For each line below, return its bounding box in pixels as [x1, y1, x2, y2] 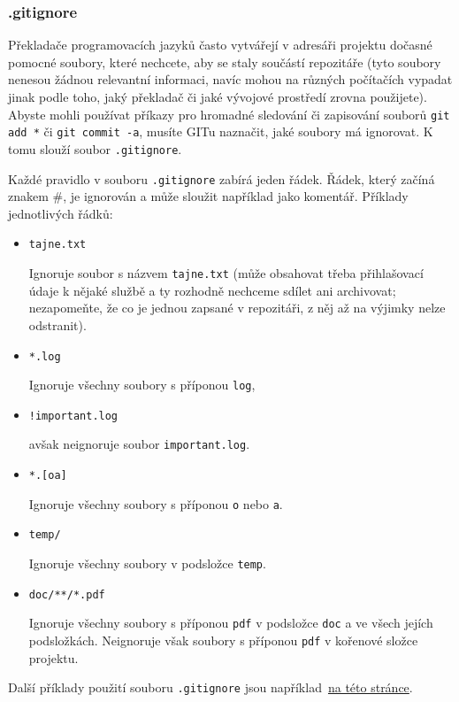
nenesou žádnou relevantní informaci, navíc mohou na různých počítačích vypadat [8, 70, 453, 89]
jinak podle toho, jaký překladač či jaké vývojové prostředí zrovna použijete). [8, 88, 427, 105]
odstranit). [28, 315, 87, 334]
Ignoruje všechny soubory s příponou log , [28, 375, 256, 394]
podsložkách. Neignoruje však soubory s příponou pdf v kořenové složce [28, 631, 418, 650]
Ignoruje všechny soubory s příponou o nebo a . [28, 494, 283, 513]
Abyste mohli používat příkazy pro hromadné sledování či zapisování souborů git [8, 104, 450, 123]
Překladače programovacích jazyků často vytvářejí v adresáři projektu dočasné [8, 35, 432, 54]
